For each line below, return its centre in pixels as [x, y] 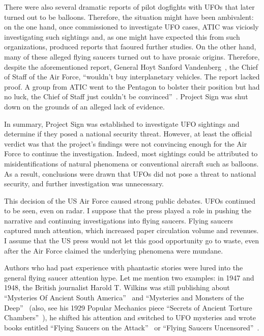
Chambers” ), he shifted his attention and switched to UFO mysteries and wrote [130, 317]
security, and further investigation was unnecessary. [84, 184]
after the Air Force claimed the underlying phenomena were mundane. [114, 250]
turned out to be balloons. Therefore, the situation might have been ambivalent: [129, 17]
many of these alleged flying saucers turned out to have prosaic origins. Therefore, [132, 56]
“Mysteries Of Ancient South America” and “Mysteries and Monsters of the [124, 298]
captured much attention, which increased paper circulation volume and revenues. [131, 230]
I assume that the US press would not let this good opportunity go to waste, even [132, 241]
